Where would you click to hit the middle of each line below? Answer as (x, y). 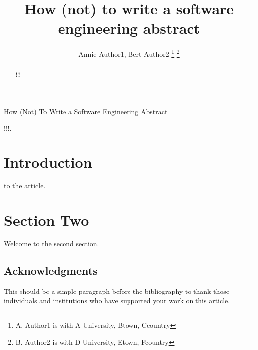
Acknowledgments (51, 270)
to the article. (25, 186)
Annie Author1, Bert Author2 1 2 (129, 53)
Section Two (47, 220)
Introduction (48, 162)
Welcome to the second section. (52, 244)
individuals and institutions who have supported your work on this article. (117, 301)
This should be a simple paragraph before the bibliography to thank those (117, 291)
